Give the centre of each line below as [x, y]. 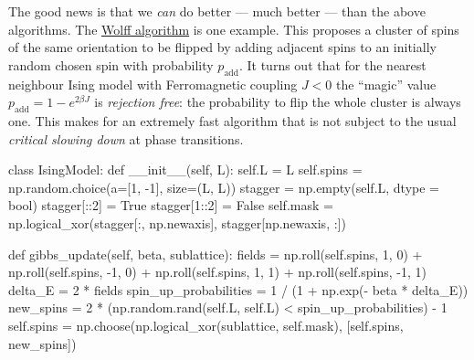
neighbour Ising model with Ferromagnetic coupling [153, 84]
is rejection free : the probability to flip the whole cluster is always [278, 102]
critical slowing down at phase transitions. [126, 138]
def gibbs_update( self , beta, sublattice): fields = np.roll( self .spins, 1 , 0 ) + [216, 254]
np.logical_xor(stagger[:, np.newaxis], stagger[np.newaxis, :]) [177, 222]
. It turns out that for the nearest [332, 64]
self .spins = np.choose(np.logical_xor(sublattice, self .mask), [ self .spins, [206, 325]
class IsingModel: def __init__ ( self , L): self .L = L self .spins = [185, 169]
